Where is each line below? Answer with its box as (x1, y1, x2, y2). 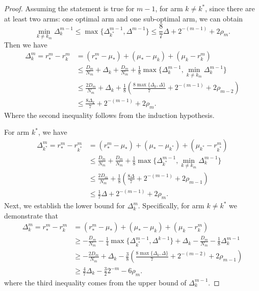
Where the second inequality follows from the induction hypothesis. (4, 109, 215, 120)
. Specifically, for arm (138, 200, 204, 211)
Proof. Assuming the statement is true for (4, 3, 135, 13)
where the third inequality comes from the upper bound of (4, 277, 187, 287)
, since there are (205, 3, 255, 13)
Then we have (4, 39, 47, 50)
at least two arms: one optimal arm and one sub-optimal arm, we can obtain (4, 13, 243, 23)
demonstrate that (4, 210, 58, 221)
